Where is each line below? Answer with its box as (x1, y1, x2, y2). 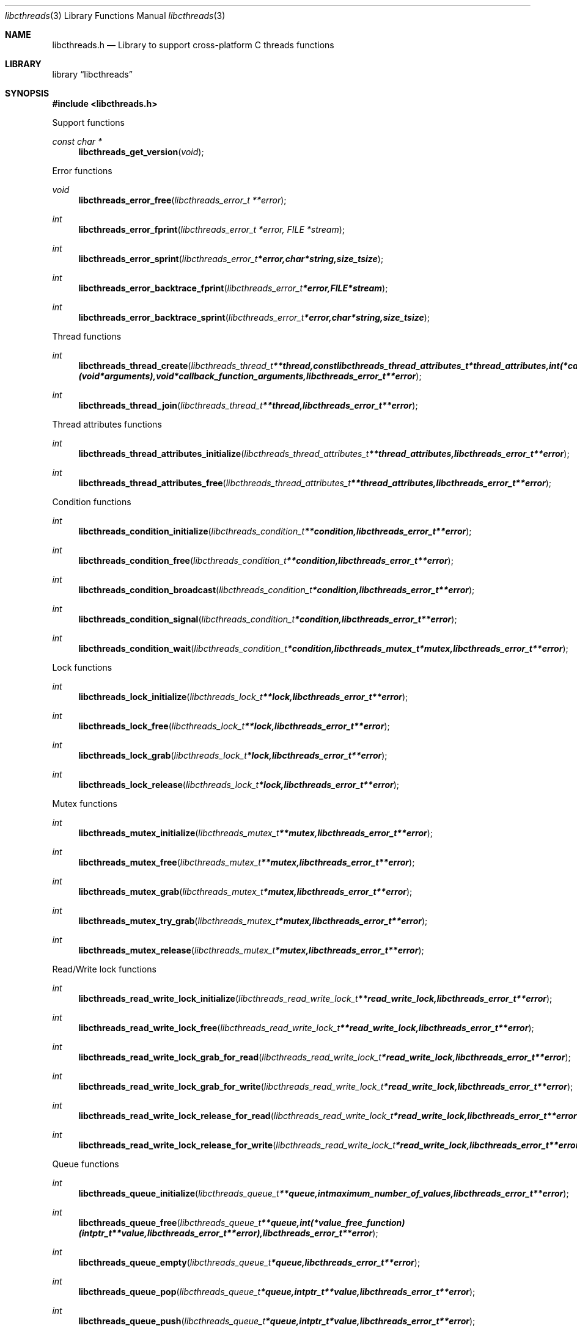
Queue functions (52, 1159, 119, 1169)
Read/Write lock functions (52, 964, 156, 974)
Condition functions (52, 497, 131, 507)
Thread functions (52, 331, 122, 341)
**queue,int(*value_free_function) (261, 1217, 405, 1228)
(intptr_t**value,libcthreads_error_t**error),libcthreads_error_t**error (78, 1228, 373, 1238)
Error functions (52, 166, 112, 176)
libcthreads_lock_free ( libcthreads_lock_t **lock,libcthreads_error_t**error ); (78, 721, 390, 731)
